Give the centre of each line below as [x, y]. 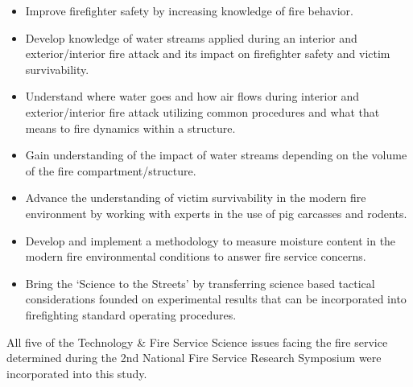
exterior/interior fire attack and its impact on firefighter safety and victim [208, 54]
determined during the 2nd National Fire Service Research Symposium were [194, 358]
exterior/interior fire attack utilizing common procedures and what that [202, 111]
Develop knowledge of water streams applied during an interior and [191, 37]
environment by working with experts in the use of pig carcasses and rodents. [216, 213]
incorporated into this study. [77, 373]
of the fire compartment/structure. [111, 170]
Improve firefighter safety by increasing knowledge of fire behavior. [189, 10]
